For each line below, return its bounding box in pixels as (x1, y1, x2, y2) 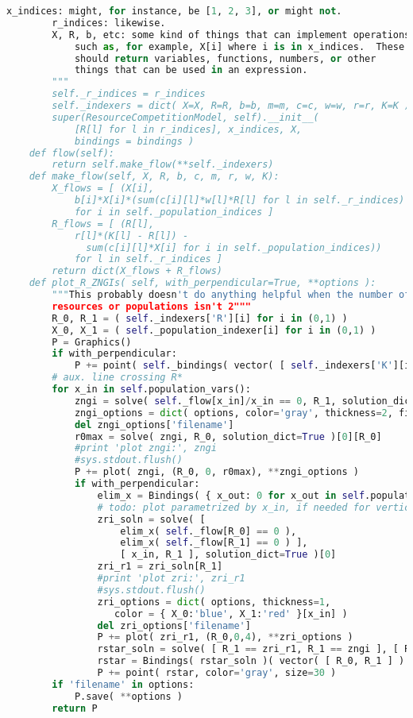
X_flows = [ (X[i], (52, 183, 155, 195)
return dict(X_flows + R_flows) (52, 265, 223, 277)
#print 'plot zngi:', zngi (74, 442, 217, 454)
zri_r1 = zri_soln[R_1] (97, 561, 223, 573)
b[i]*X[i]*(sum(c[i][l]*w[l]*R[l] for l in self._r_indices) (74, 195, 405, 206)
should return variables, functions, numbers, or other (74, 52, 376, 64)
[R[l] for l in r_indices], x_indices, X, (74, 123, 303, 135)
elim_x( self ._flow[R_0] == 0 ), (120, 525, 297, 537)
